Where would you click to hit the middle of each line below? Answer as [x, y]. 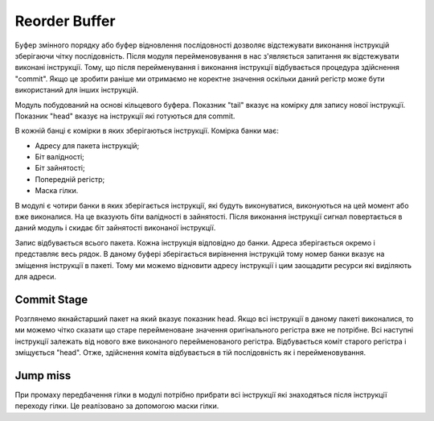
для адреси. [35, 276]
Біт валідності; [59, 157]
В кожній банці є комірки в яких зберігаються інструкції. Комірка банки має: [147, 131]
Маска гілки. [57, 191]
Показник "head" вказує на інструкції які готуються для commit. [125, 116]
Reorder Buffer [65, 21]
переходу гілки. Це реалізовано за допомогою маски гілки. [117, 406]
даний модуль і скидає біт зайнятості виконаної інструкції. [115, 228]
